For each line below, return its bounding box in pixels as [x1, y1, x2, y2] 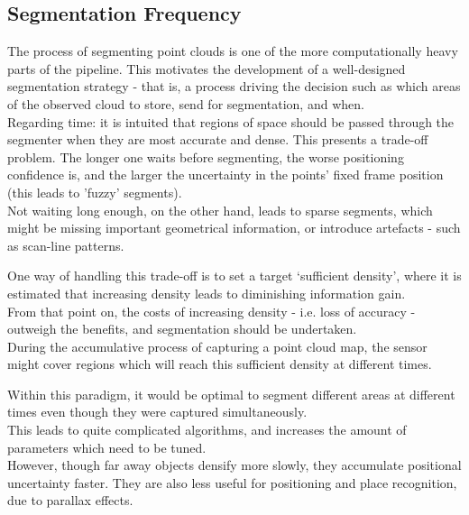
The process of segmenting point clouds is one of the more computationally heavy [7, 41, 458, 60]
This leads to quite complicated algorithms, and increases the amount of [7, 420, 407, 439]
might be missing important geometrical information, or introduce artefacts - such [7, 218, 461, 237]
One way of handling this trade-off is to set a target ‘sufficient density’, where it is [7, 266, 462, 285]
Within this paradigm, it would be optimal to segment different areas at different [7, 384, 455, 403]
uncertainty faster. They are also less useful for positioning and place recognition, [7, 473, 457, 492]
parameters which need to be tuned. [7, 437, 207, 456]
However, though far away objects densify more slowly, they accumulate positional [7, 455, 462, 474]
